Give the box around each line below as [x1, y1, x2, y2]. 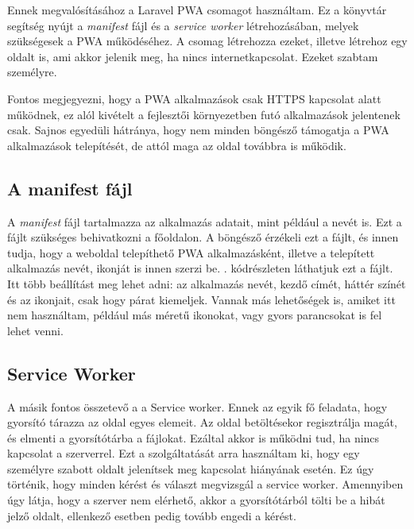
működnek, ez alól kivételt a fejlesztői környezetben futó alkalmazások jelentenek [7, 106, 400, 122]
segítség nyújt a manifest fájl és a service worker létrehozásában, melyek [7, 17, 359, 33]
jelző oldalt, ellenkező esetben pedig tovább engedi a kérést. [7, 507, 296, 523]
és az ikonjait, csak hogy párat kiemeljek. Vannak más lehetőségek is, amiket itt [7, 291, 396, 307]
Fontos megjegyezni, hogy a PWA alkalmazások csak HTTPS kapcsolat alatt [7, 90, 381, 106]
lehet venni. [7, 322, 64, 338]
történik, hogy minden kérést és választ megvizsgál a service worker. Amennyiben [7, 476, 404, 492]
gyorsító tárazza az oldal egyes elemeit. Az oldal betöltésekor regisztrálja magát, [7, 414, 397, 431]
